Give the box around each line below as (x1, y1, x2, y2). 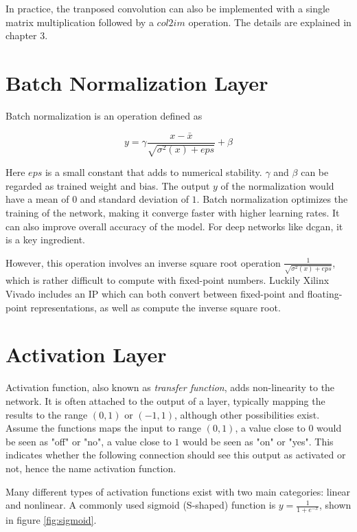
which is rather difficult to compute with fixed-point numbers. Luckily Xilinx (5, 273, 330, 287)
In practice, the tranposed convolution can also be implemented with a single (5, 1, 330, 15)
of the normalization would (220, 178, 334, 192)
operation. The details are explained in (188, 14, 352, 29)
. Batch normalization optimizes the (196, 192, 348, 206)
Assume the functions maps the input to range (5, 421, 202, 435)
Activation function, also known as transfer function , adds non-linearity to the (5, 380, 335, 395)
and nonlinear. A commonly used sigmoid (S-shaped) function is (5, 498, 276, 512)
